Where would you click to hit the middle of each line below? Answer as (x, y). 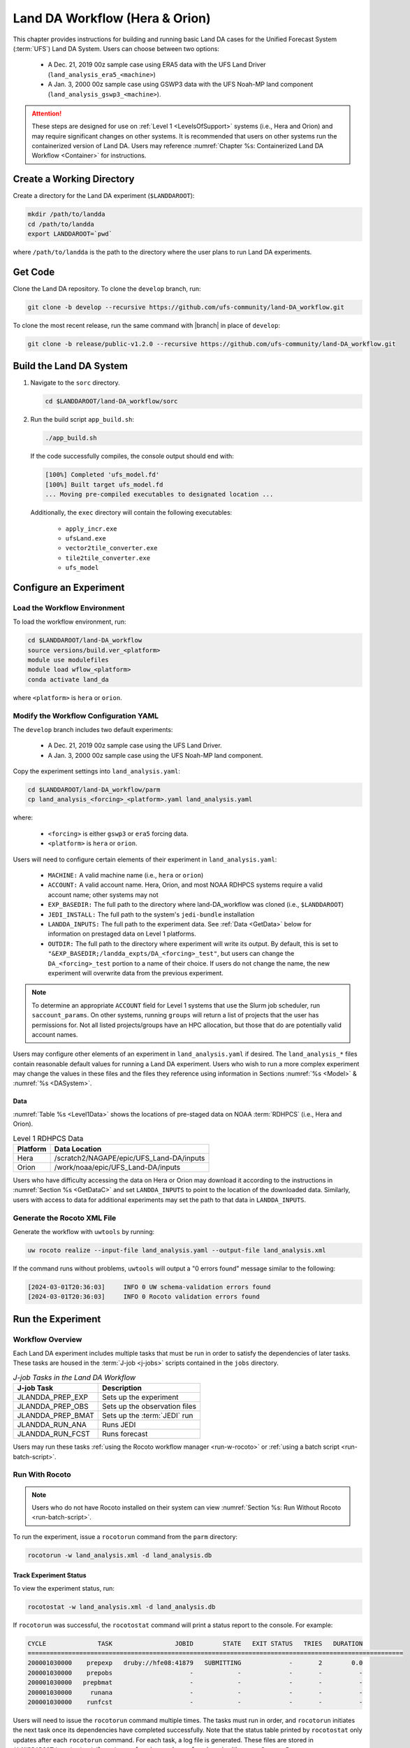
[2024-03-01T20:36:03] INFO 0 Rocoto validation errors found (144, 1297)
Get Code (34, 272)
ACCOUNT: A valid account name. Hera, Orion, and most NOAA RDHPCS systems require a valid (185, 885)
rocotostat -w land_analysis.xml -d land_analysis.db (122, 1607)
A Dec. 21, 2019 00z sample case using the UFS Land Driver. (135, 745)
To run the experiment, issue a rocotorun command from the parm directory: (125, 1536)
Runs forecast (125, 1434)
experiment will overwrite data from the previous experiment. (136, 973)
